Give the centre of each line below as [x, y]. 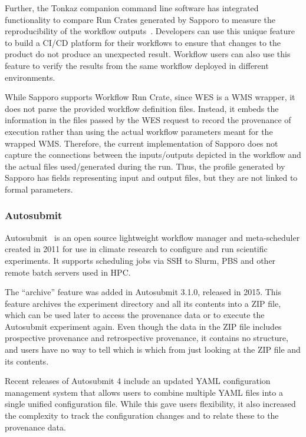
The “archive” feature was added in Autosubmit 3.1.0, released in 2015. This [143, 292]
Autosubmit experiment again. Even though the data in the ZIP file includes [143, 326]
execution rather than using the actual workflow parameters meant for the [139, 131]
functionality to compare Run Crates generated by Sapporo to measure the [140, 19]
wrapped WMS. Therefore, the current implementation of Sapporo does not [142, 143]
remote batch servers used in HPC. [68, 272]
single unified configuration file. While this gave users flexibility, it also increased [150, 404]
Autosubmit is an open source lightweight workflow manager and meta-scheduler [152, 237]
